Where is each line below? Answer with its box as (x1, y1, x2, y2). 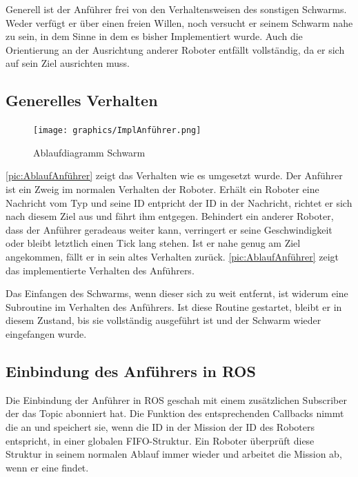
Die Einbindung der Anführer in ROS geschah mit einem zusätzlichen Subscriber (6, 392, 347, 407)
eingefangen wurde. (6, 326, 87, 341)
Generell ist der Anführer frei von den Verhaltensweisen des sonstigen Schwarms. (6, 2, 347, 16)
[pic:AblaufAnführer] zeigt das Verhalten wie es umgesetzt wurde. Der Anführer (6, 168, 343, 183)
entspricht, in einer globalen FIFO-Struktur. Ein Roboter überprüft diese (6, 433, 315, 447)
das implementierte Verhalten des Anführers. (6, 263, 195, 277)
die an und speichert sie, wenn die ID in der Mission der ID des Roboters (6, 419, 315, 434)
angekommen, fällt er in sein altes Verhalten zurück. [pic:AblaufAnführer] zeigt (6, 249, 339, 263)
